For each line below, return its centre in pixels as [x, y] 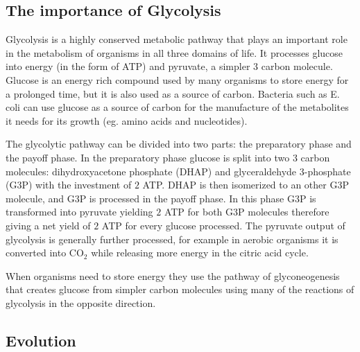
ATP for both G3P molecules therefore [247, 212]
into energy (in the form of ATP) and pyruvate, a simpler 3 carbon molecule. [169, 66]
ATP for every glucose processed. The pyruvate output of [223, 225]
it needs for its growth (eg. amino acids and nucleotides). [127, 120]
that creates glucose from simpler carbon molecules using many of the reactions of [180, 289]
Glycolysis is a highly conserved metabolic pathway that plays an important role [177, 39]
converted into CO [45, 253]
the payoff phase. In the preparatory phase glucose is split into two [148, 157]
